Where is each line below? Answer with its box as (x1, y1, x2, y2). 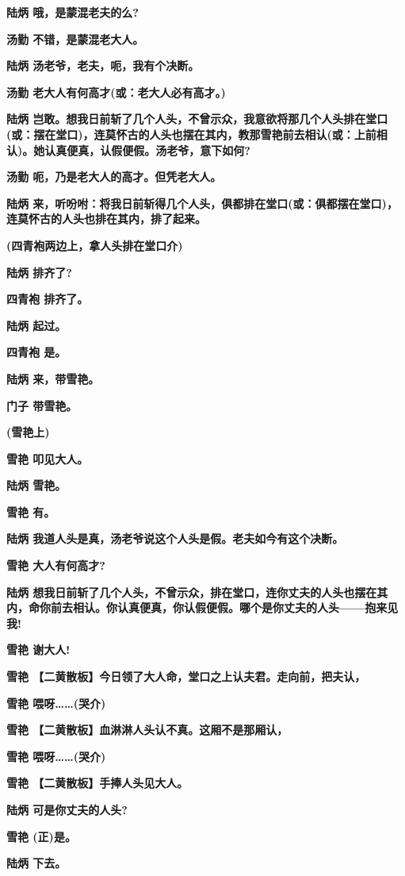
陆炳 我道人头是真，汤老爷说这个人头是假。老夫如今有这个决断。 (6, 530, 344, 547)
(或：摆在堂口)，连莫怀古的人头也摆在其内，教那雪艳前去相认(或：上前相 (6, 125, 388, 142)
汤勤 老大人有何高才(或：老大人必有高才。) (6, 83, 226, 100)
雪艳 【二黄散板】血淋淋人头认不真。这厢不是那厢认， (6, 721, 288, 738)
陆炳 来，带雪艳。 (6, 370, 100, 386)
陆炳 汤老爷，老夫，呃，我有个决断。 (6, 57, 200, 74)
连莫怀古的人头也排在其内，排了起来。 (6, 210, 206, 227)
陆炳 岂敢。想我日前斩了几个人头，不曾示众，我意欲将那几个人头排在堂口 (6, 110, 388, 127)
